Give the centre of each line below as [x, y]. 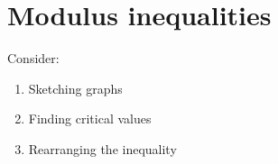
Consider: [33, 58]
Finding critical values [90, 118]
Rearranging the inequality [102, 148]
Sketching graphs [75, 88]
